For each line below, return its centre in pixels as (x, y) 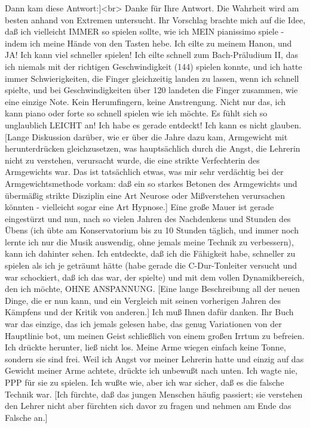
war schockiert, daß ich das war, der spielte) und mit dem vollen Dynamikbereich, (155, 277)
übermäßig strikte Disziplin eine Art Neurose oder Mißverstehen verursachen (145, 195)
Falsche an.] (26, 417)
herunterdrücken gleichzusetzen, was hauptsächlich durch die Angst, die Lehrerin (153, 148)
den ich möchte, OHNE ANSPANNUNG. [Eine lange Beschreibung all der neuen (153, 289)
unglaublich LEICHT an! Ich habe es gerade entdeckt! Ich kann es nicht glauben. (153, 124)
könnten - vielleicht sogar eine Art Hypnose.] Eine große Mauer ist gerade (139, 207)
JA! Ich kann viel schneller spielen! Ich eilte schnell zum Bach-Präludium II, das (151, 55)
